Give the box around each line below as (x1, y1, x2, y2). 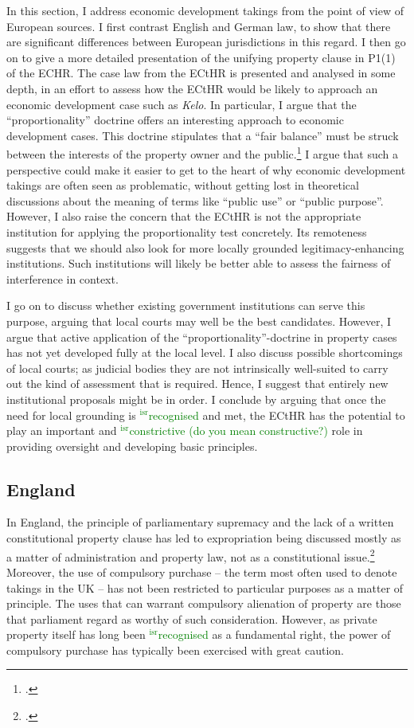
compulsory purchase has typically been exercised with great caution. (6, 641, 344, 658)
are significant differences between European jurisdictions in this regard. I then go (6, 33, 406, 50)
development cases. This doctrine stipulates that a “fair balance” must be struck (6, 127, 399, 143)
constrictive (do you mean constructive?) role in (129, 422, 363, 439)
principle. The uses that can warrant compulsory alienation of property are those (6, 595, 401, 612)
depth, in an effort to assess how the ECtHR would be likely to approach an (6, 80, 378, 96)
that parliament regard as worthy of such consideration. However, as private (6, 610, 377, 627)
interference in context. (6, 270, 119, 287)
